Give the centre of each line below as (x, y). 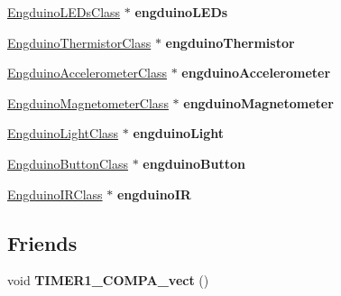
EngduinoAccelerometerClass (87, 73)
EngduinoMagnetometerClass (88, 102)
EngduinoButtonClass (68, 163)
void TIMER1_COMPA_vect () (108, 280)
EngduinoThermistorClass (79, 42)
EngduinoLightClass (63, 133)
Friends (42, 242)
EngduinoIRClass (55, 194)
